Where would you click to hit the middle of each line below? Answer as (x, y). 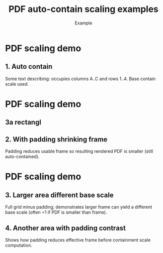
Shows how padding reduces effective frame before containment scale (78, 240)
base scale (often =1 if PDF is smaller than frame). (56, 212)
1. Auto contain (29, 66)
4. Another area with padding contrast (65, 228)
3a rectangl (23, 122)
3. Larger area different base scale (59, 195)
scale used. (17, 84)
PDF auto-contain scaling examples (83, 9)
